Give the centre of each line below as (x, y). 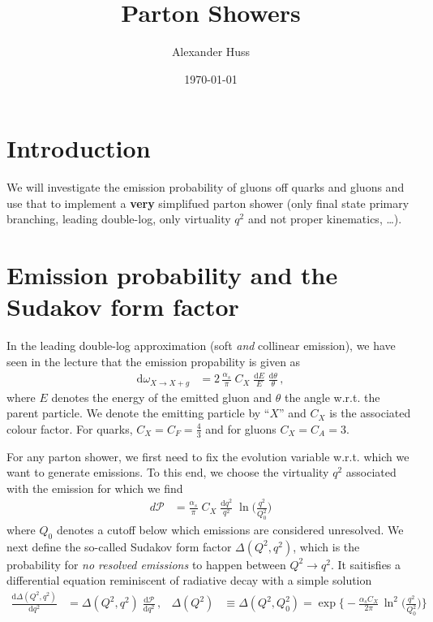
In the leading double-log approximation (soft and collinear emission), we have (201, 346)
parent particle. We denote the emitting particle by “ (138, 413)
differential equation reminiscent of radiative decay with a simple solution (189, 580)
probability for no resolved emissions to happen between (146, 564)
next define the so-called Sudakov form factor (119, 546)
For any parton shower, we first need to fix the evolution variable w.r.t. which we (208, 456)
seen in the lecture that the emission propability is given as (154, 361)
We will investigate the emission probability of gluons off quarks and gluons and (206, 187)
